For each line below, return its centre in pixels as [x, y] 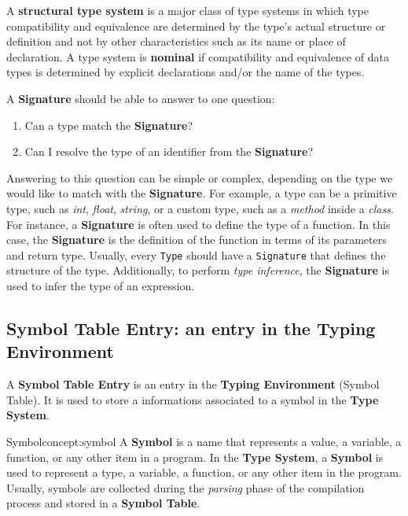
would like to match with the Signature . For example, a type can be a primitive [202, 193]
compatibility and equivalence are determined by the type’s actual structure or [196, 26]
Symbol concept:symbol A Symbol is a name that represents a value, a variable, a [204, 441]
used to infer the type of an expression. [101, 285]
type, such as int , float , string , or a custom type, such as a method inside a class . [200, 208]
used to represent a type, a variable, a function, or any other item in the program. [204, 472]
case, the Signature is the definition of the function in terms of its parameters [197, 240]
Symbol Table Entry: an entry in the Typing [191, 328]
